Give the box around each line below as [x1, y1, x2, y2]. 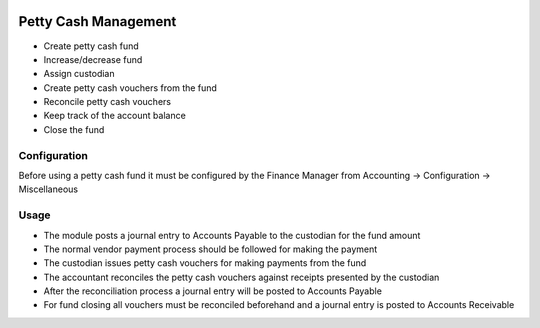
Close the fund [43, 123, 105, 135]
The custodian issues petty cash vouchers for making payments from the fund [43, 257, 367, 269]
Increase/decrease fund [43, 53, 143, 65]
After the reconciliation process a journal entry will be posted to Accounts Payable [43, 285, 382, 297]
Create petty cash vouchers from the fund [43, 81, 217, 94]
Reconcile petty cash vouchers [43, 96, 172, 108]
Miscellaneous [18, 183, 79, 195]
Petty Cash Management [18, 13, 177, 30]
